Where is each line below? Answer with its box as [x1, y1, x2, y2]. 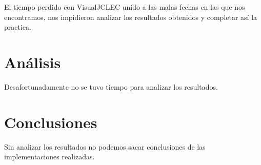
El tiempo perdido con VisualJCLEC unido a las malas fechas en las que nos [4, 2, 245, 12]
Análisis [4, 51, 61, 72]
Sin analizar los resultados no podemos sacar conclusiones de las [4, 141, 206, 152]
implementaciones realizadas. [4, 151, 95, 162]
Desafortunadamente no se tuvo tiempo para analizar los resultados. [4, 81, 218, 92]
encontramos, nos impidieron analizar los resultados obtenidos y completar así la [4, 11, 257, 22]
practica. [4, 22, 31, 32]
